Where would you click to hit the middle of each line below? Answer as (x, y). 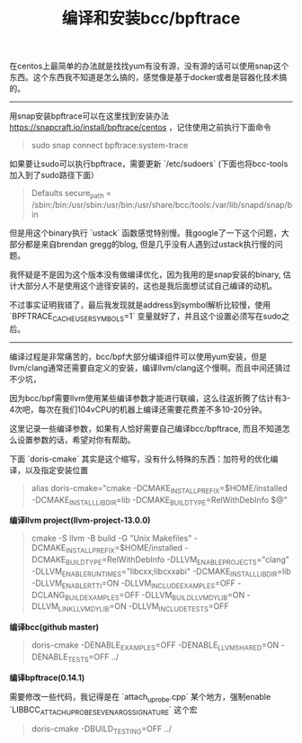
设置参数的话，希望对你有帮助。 (76, 439)
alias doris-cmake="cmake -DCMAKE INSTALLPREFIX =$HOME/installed (159, 489)
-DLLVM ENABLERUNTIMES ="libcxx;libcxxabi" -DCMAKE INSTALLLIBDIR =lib (161, 572)
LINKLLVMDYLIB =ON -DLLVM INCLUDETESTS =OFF (143, 608)
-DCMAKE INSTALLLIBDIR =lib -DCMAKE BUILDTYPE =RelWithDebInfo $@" (159, 501)
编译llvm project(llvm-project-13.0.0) (80, 520)
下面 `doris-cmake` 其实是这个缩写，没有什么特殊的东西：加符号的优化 (140, 459)
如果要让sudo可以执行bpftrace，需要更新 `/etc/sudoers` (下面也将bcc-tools (149, 164)
